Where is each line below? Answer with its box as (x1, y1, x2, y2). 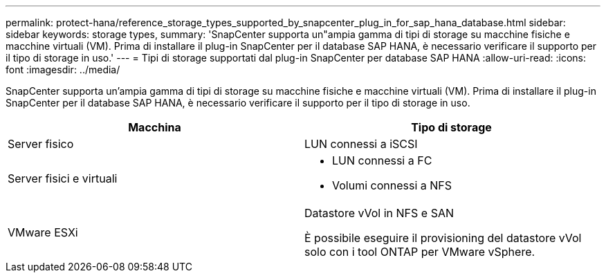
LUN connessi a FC (332, 154, 432, 167)
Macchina (128, 120, 181, 134)
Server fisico (8, 137, 74, 151)
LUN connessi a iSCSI (304, 137, 418, 151)
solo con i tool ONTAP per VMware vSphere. (304, 245, 535, 259)
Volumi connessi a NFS (332, 178, 452, 192)
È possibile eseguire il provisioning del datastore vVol (304, 231, 582, 245)
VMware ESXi (8, 225, 78, 239)
